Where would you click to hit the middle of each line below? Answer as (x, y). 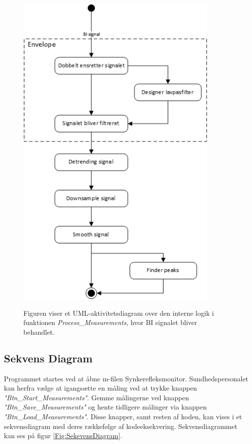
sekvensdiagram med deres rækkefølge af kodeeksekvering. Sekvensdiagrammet (121, 426)
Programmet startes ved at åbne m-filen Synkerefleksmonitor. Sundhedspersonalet (126, 378)
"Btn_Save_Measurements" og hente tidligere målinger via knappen (105, 407)
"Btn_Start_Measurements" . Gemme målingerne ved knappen (97, 397)
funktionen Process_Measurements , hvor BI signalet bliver (110, 322)
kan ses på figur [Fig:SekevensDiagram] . (63, 435)
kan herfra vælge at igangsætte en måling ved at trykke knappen (100, 388)
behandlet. (39, 332)
